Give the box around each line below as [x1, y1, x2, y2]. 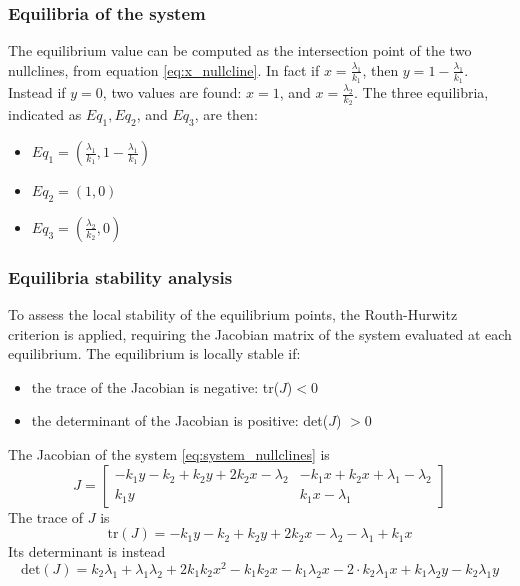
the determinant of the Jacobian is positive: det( [31, 410, 329, 431]
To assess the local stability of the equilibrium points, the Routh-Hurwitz [8, 304, 458, 325]
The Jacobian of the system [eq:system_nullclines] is [8, 444, 330, 465]
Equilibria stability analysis [8, 264, 233, 289]
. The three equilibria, [353, 82, 489, 103]
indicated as [8, 104, 82, 125]
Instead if [8, 82, 66, 103]
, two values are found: [102, 82, 242, 103]
